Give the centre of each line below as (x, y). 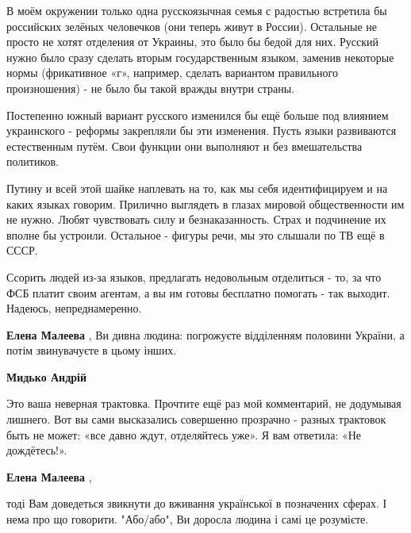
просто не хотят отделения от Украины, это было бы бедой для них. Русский (193, 42)
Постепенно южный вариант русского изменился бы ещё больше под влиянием (198, 115)
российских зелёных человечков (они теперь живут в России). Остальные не (192, 26)
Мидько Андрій (47, 376)
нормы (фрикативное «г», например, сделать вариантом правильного (172, 73)
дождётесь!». (37, 450)
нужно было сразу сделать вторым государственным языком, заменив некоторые (200, 57)
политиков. (33, 161)
